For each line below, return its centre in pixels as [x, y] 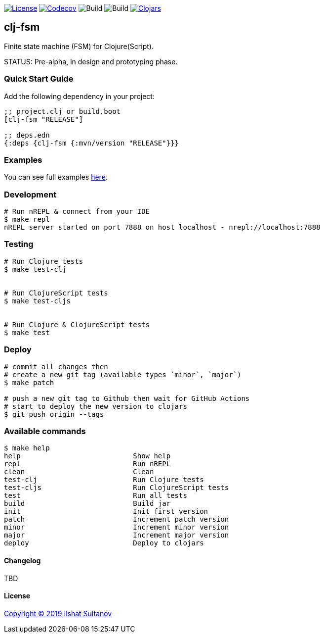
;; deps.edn [27, 135]
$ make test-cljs [37, 301]
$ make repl [27, 220]
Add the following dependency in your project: [79, 96]
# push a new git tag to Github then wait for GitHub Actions [127, 398]
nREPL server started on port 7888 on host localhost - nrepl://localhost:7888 [162, 227]
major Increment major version [117, 535]
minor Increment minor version [117, 527]
